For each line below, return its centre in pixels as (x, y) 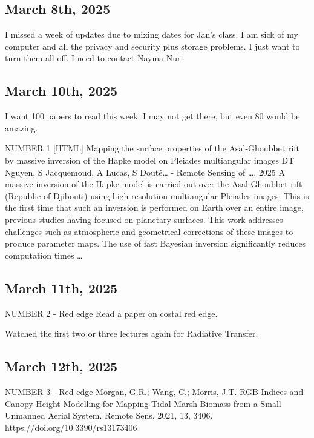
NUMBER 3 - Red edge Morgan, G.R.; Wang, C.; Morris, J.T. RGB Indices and (154, 391)
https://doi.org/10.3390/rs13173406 (71, 427)
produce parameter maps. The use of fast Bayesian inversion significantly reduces (155, 243)
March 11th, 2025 (61, 287)
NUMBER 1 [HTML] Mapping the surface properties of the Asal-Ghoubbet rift (152, 148)
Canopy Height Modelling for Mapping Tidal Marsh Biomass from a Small (143, 403)
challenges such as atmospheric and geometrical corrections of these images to (149, 231)
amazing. (21, 128)
